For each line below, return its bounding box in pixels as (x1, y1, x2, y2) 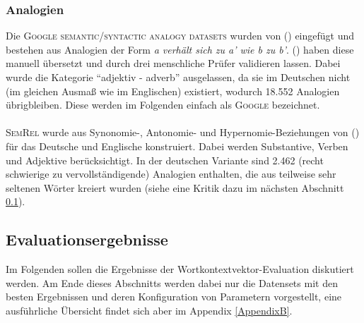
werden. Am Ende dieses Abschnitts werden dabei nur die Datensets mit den (6, 275, 338, 290)
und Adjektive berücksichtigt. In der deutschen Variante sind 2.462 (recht (6, 152, 324, 167)
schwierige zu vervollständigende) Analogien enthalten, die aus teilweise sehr (6, 166, 336, 181)
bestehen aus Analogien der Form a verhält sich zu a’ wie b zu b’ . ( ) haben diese (6, 42, 354, 56)
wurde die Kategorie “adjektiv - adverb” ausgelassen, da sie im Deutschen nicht (6, 70, 351, 84)
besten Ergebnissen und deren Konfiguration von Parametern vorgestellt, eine (6, 289, 342, 304)
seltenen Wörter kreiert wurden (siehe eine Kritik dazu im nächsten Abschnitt (6, 180, 344, 195)
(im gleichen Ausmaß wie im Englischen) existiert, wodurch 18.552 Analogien (6, 83, 340, 98)
